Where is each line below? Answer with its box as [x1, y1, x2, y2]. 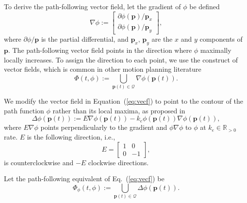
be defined [189, 1, 220, 11]
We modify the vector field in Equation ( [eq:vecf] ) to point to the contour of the [4, 96, 244, 106]
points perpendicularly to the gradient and [40, 122, 167, 132]
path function [4, 105, 44, 115]
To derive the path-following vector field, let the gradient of [4, 1, 181, 11]
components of [199, 34, 243, 44]
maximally [200, 45, 231, 55]
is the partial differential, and [41, 34, 129, 44]
